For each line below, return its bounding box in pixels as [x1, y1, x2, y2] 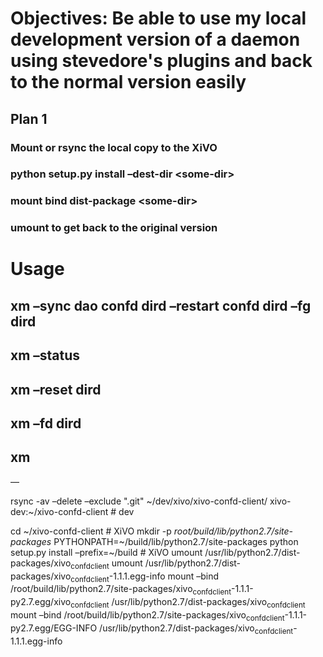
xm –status [10, 347, 81, 364]
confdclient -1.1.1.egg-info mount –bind [70, 570, 220, 584]
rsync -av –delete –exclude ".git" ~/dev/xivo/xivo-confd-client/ [10, 495, 268, 507]
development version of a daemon [10, 28, 301, 51]
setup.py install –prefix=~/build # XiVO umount [10, 546, 203, 558]
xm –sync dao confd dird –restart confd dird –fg [10, 297, 312, 314]
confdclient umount [70, 557, 143, 571]
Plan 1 [10, 110, 48, 127]
